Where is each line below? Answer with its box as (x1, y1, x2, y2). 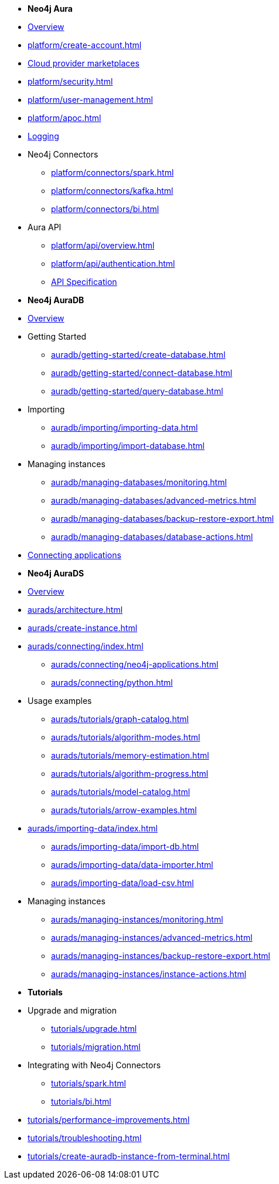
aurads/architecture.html (28, 605, 123, 615)
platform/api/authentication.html (51, 259, 175, 269)
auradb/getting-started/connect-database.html (51, 368, 233, 378)
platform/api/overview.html (51, 240, 155, 250)
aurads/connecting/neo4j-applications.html (51, 659, 219, 669)
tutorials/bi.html (51, 1096, 111, 1106)
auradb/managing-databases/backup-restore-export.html (51, 514, 274, 524)
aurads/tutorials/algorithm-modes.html (51, 732, 200, 742)
